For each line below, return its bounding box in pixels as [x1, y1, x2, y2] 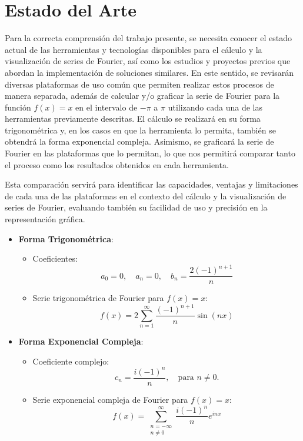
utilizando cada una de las [168, 101, 262, 113]
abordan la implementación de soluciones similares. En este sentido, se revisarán [5, 66, 294, 78]
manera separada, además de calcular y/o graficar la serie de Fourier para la [5, 89, 280, 102]
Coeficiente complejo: [32, 355, 109, 367]
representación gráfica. [5, 213, 85, 225]
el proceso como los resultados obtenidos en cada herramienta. [5, 158, 229, 171]
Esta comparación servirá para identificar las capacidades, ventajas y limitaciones [5, 178, 298, 191]
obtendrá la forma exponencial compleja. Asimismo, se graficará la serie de [5, 135, 274, 148]
